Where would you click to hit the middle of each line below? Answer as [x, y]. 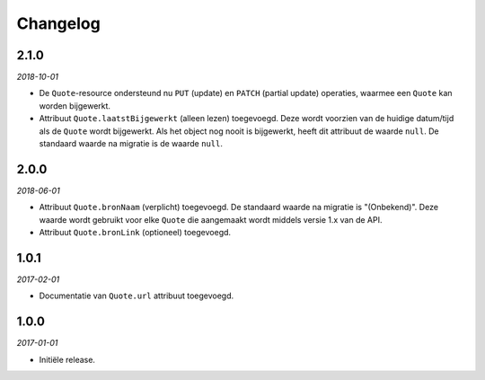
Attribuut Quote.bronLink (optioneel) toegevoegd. [135, 233]
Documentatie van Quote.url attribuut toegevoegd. [137, 296]
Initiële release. [67, 359]
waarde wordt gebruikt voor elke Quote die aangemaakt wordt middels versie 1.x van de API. [211, 219]
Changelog [58, 23]
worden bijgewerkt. [75, 106]
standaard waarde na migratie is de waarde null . [131, 144]
